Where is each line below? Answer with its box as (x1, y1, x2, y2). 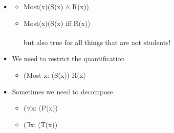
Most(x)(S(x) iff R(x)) (23, 18, 90, 28)
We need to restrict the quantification (12, 53, 125, 64)
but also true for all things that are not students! (23, 37, 171, 47)
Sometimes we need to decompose (12, 86, 113, 96)
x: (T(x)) (30, 119, 58, 129)
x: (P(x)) (31, 103, 58, 113)
